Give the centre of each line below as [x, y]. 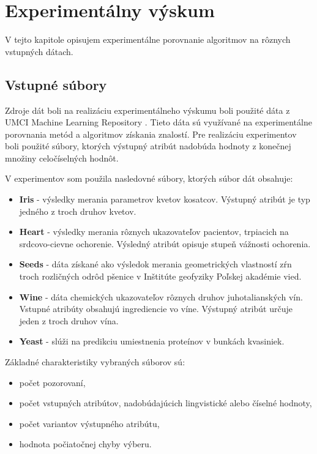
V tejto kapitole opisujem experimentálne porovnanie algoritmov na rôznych [148, 39]
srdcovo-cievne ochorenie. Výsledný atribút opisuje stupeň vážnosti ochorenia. [165, 243]
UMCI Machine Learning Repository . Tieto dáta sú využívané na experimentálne [158, 122]
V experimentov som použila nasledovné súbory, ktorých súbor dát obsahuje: [149, 178]
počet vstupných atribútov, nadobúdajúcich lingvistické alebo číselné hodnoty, [166, 403]
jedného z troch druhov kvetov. [78, 211]
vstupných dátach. [39, 51]
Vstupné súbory [56, 84]
